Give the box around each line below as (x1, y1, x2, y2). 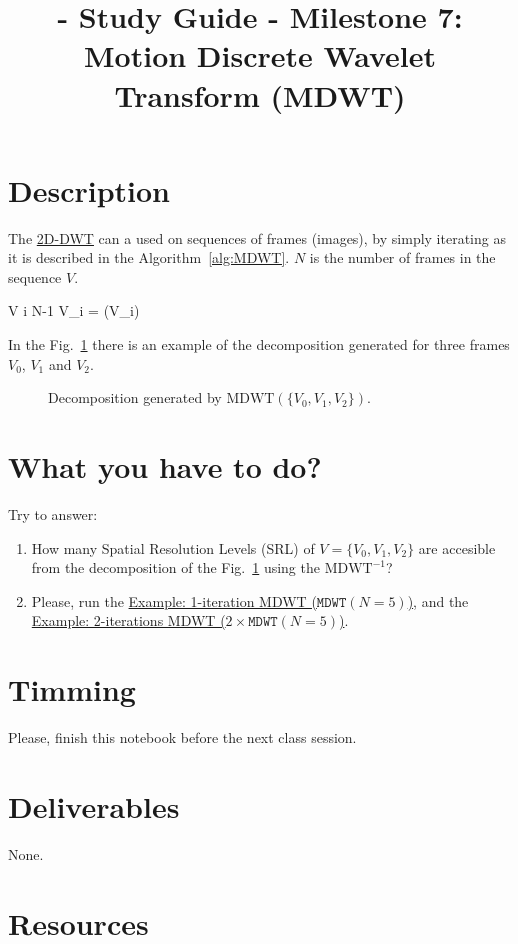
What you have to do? (8, 446, 322, 487)
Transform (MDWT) (114, 74, 406, 115)
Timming (8, 669, 136, 710)
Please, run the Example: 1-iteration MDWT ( (31, 590, 317, 611)
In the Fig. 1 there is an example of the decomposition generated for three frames (8, 334, 510, 355)
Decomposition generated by (48, 387, 222, 408)
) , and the (407, 590, 469, 611)
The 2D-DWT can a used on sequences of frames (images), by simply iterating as (8, 227, 506, 248)
